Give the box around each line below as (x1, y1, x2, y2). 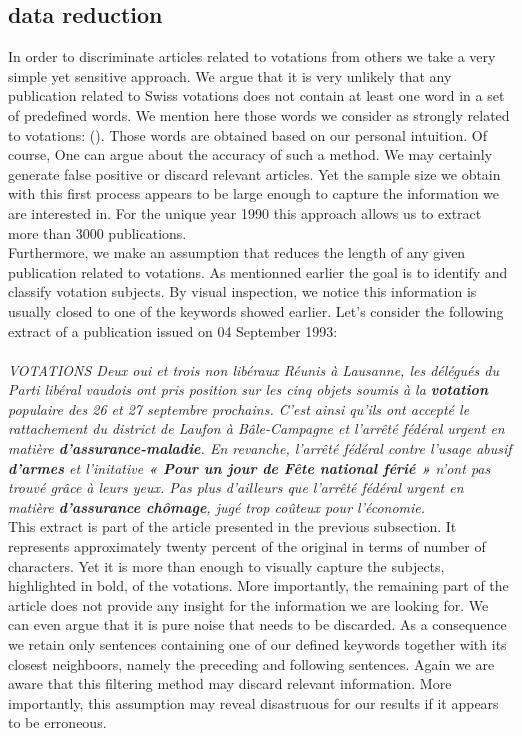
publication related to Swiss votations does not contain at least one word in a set (8, 85, 505, 106)
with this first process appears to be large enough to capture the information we (8, 183, 500, 204)
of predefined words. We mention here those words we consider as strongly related (8, 104, 510, 125)
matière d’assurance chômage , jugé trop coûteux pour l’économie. (8, 496, 426, 517)
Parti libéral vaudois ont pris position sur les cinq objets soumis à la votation (8, 379, 488, 400)
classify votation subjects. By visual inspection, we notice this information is (8, 281, 477, 302)
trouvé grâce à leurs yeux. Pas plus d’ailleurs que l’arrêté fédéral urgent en (8, 477, 464, 498)
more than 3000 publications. (8, 222, 187, 243)
